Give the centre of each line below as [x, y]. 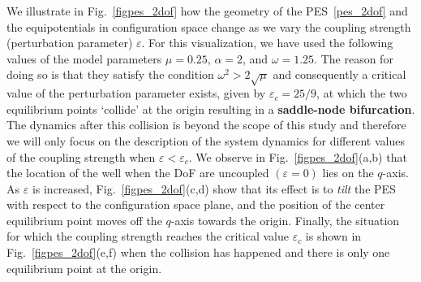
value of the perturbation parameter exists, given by [136, 93]
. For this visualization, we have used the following [267, 43]
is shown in [333, 236]
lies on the [348, 173]
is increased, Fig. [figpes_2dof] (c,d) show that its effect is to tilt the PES [214, 188]
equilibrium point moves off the [84, 220]
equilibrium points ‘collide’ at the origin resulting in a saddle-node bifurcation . [211, 108]
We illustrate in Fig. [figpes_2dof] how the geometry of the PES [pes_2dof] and [207, 11]
